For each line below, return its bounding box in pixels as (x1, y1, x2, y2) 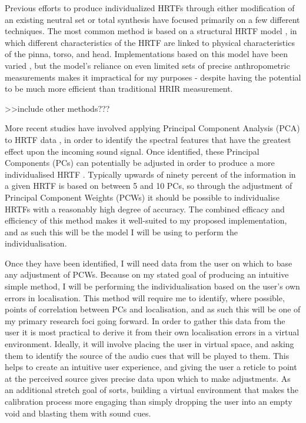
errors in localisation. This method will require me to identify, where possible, (5, 291, 285, 304)
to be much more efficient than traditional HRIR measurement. (5, 82, 233, 95)
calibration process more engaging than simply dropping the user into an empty (5, 395, 292, 407)
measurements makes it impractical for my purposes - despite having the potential (5, 71, 301, 83)
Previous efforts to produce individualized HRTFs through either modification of (5, 2, 295, 14)
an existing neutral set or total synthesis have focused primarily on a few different (5, 13, 300, 25)
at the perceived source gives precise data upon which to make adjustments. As (5, 372, 291, 384)
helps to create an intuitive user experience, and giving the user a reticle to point (5, 361, 297, 373)
